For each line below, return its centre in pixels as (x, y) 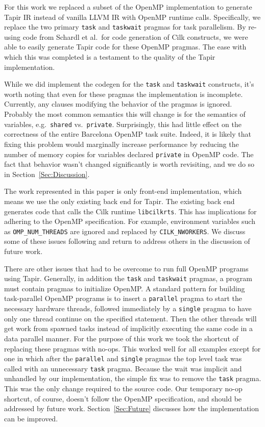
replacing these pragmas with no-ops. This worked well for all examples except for (132, 348)
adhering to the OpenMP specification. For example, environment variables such (130, 221)
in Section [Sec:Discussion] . (47, 174)
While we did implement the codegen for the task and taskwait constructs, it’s (129, 84)
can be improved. (31, 418)
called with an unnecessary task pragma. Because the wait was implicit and (123, 368)
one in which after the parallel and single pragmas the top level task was (123, 358)
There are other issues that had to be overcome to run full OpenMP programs (126, 268)
